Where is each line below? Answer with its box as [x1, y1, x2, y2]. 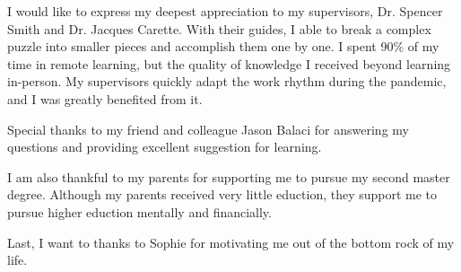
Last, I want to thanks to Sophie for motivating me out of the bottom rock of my [7, 233, 455, 251]
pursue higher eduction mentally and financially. [7, 202, 272, 221]
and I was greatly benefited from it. [7, 89, 203, 108]
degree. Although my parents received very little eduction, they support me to [7, 185, 438, 204]
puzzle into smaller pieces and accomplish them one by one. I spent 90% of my [7, 37, 439, 56]
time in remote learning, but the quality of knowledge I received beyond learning [7, 54, 451, 73]
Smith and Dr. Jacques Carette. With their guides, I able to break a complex [7, 19, 431, 38]
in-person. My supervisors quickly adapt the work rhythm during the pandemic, [7, 72, 447, 91]
